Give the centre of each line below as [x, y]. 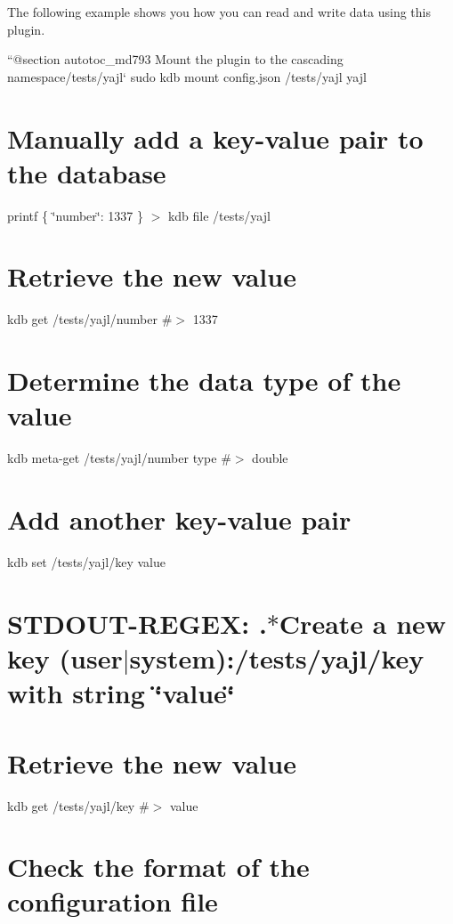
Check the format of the [158, 867]
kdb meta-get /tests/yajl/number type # [119, 458]
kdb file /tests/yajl [219, 215]
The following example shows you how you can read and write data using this [219, 12]
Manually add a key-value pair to [215, 138]
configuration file [113, 901]
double [270, 458]
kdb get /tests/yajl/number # [90, 319]
